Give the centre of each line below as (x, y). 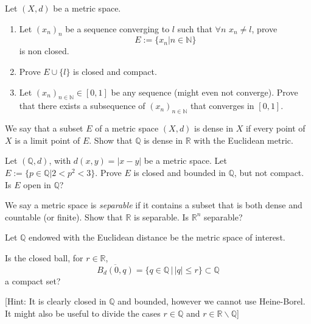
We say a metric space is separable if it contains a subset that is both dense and (154, 205)
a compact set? (33, 280)
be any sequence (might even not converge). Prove (204, 92)
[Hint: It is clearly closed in (56, 301)
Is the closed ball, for (44, 257)
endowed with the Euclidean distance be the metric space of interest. (157, 237)
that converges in (222, 106)
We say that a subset (44, 128)
